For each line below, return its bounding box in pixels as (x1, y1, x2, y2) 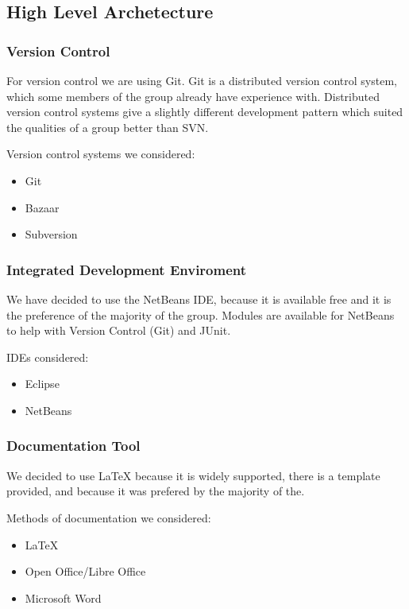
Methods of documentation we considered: (6, 509, 211, 526)
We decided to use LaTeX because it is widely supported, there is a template (6, 467, 380, 483)
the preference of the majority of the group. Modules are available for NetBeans (6, 306, 395, 323)
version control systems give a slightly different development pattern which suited (6, 103, 403, 120)
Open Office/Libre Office (25, 563, 146, 580)
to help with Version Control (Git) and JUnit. (6, 322, 231, 339)
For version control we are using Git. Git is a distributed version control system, (6, 72, 397, 88)
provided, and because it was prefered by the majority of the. (6, 483, 305, 499)
